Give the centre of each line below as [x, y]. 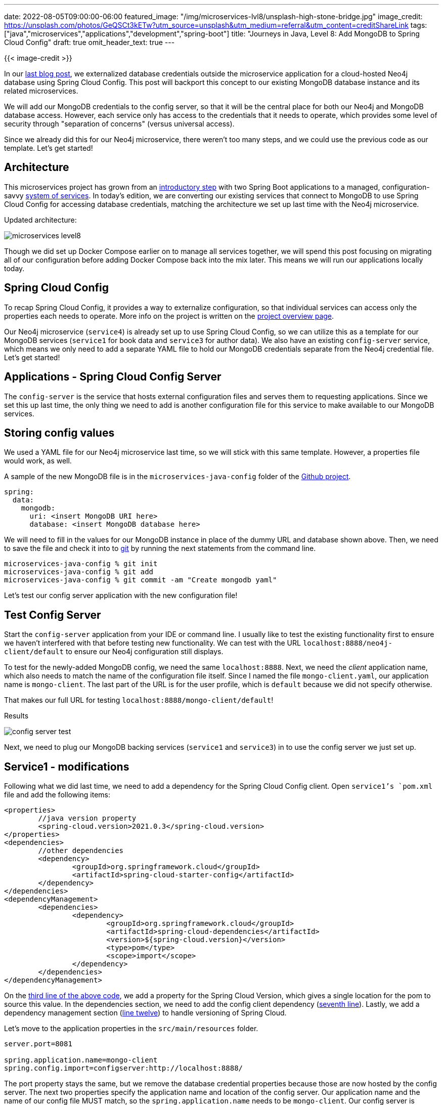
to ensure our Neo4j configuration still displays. [144, 652]
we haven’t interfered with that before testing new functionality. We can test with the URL [152, 643]
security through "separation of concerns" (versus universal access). [119, 124]
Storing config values [59, 433]
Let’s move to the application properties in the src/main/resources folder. [131, 1029]
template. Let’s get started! [49, 148]
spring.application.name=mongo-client [81, 1060]
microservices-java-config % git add [79, 572]
